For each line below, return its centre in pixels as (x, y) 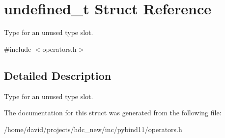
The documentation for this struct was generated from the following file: (113, 113)
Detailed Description (58, 75)
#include (18, 49)
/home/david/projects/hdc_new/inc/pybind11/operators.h (93, 129)
